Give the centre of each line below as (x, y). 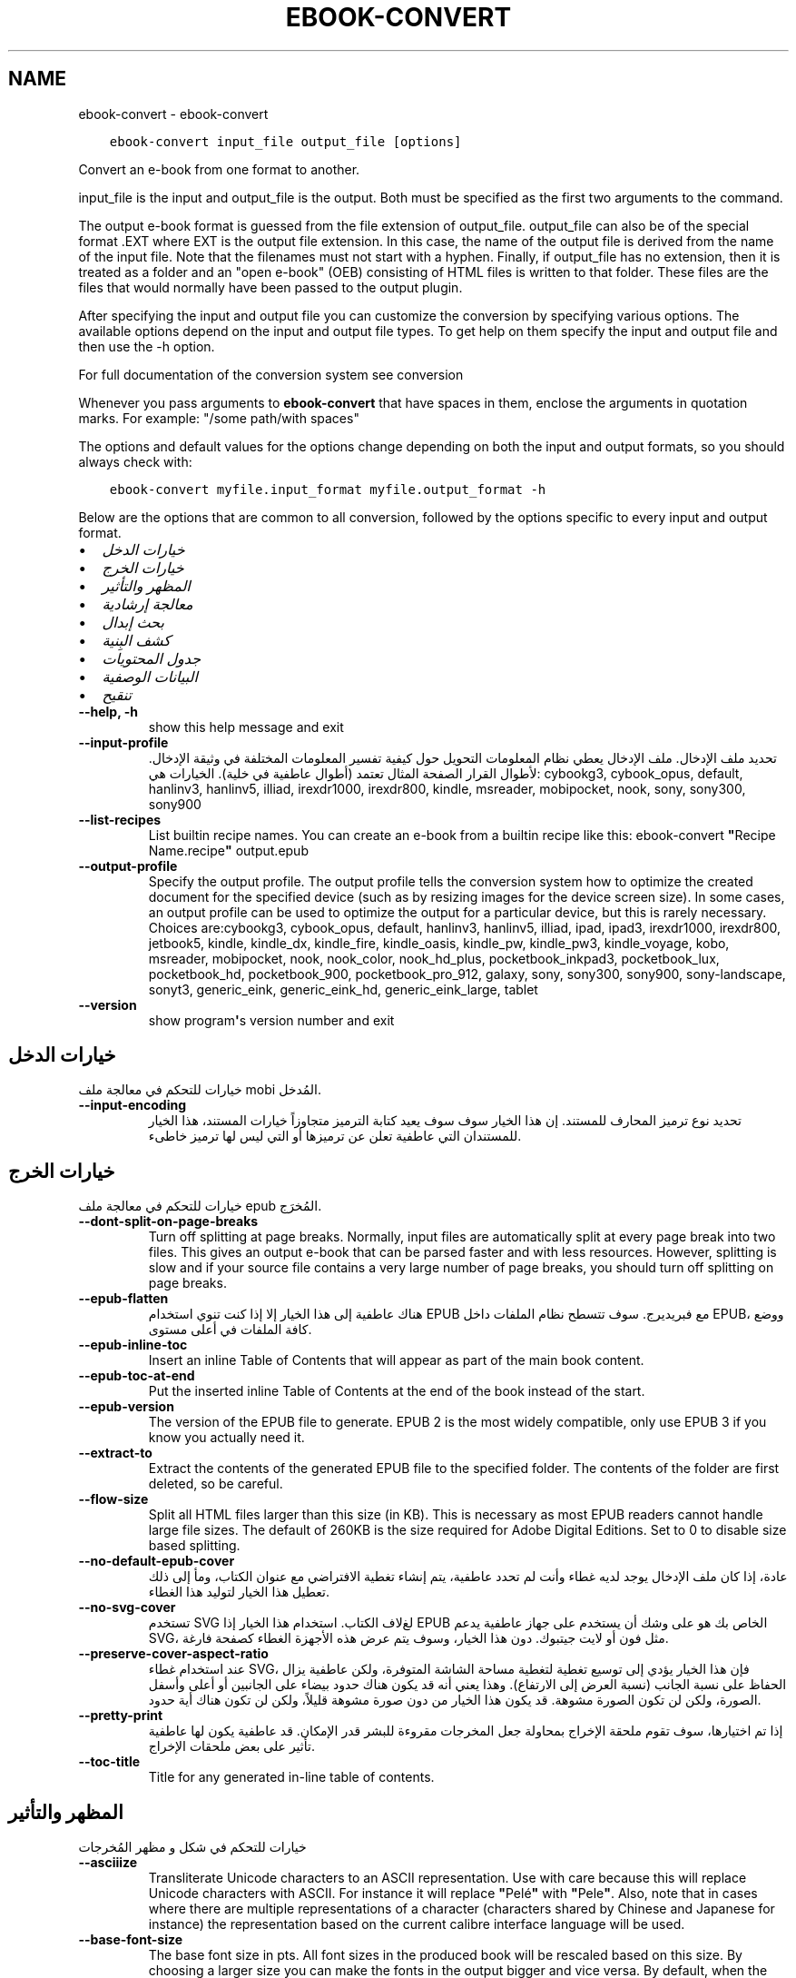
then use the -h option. (147, 346)
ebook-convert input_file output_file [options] (285, 141)
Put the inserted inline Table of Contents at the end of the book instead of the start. (397, 1391)
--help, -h (108, 711)
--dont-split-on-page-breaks (168, 1221)
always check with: (135, 461)
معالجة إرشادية (147, 603)
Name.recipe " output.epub (228, 850)
